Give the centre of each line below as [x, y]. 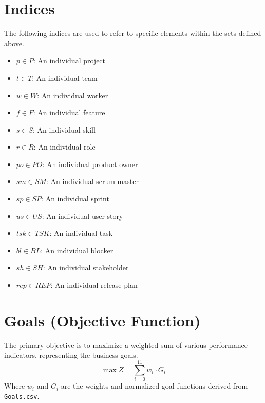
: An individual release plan [94, 285]
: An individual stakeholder [86, 268]
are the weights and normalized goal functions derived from [154, 386]
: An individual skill [64, 129]
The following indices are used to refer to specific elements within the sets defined [133, 33]
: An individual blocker [77, 250]
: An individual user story [82, 216]
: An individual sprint [75, 199]
